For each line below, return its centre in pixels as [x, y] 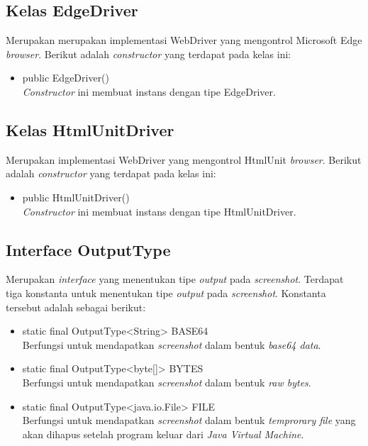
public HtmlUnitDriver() [76, 197]
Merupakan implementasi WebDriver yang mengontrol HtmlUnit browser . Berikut [184, 159]
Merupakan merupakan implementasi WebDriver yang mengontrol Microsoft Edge [184, 40]
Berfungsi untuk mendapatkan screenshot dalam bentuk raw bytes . [167, 382]
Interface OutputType [88, 249]
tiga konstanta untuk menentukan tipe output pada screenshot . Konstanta [166, 292]
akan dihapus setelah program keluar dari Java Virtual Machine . [163, 434]
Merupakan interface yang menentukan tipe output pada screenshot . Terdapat [175, 279]
